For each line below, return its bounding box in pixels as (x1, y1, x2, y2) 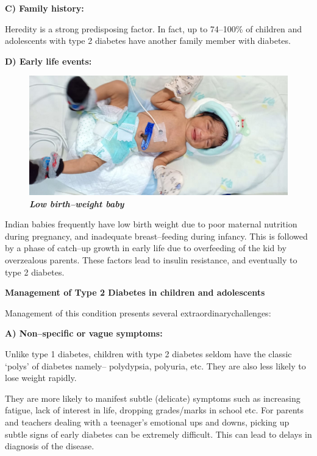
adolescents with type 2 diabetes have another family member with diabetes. (5, 34, 291, 47)
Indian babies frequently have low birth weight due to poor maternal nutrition (5, 218, 297, 230)
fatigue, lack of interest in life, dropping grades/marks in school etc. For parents (5, 404, 304, 416)
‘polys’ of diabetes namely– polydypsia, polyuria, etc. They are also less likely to (5, 359, 306, 372)
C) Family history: (5, 2, 84, 14)
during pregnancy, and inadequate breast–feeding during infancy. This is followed (5, 229, 308, 242)
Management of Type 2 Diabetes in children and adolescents (5, 286, 265, 299)
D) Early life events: (5, 54, 92, 67)
